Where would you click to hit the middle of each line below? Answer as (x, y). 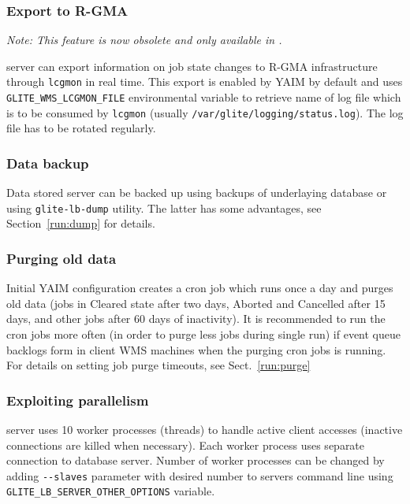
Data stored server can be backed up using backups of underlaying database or (197, 193)
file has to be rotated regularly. (81, 128)
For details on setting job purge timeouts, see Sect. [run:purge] (158, 365)
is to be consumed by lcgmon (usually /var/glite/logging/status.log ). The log (205, 112)
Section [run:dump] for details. (81, 223)
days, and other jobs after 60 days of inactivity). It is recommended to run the (196, 319)
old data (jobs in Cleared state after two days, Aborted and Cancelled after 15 (196, 303)
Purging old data (61, 258)
